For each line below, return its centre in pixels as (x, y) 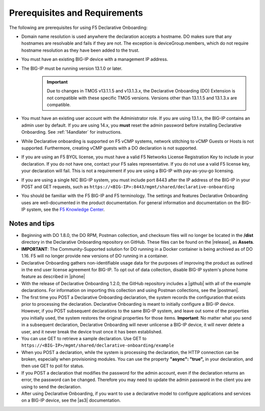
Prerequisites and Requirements (76, 13)
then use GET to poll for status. (53, 366)
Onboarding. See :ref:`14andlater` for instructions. (72, 132)
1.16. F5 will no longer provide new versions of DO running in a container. (95, 256)
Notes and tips (32, 223)
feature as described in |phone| (53, 277)
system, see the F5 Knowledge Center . (66, 209)
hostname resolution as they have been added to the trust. (80, 50)
